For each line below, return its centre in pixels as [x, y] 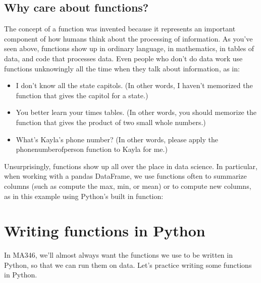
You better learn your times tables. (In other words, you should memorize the [136, 112]
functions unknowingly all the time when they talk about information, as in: [122, 68]
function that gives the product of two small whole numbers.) [111, 122]
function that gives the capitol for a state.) [82, 95]
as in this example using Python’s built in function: [84, 196]
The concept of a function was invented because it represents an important [120, 29]
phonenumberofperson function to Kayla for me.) [92, 149]
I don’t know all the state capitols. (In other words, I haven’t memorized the [134, 85]
